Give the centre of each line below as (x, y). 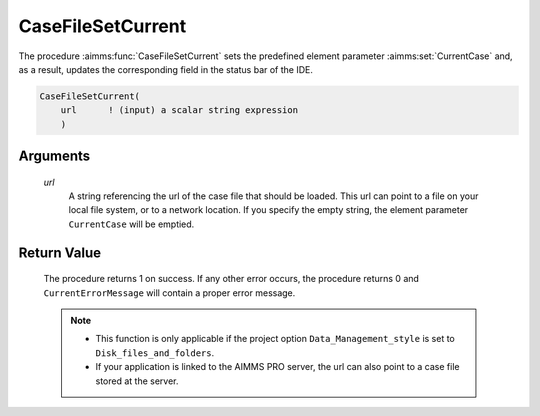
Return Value (60, 252)
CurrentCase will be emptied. (131, 224)
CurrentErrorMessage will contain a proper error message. (169, 292)
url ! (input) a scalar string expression (179, 110)
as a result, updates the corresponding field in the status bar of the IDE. (166, 69)
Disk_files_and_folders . (155, 352)
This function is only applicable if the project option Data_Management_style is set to (275, 339)
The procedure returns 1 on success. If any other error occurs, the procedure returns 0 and (231, 279)
